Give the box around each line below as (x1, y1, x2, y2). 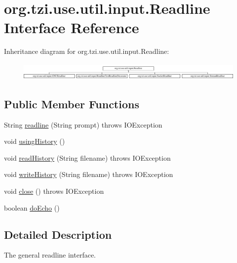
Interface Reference (4, 17, 139, 38)
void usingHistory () (4, 136, 65, 146)
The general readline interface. (4, 250, 96, 260)
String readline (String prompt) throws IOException (4, 119, 162, 130)
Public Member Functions (4, 96, 139, 111)
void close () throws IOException (4, 185, 104, 196)
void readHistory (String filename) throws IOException (4, 152, 171, 163)
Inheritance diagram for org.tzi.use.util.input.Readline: (4, 46, 169, 56)
